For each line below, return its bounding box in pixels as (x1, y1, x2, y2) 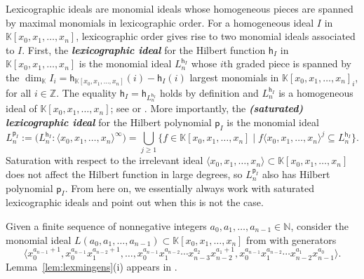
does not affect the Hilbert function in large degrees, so (6, 167, 243, 182)
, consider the (290, 219, 349, 233)
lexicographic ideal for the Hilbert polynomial (6, 114, 212, 129)
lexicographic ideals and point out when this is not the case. (6, 195, 264, 210)
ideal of (6, 101, 37, 116)
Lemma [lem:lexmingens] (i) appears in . (6, 259, 177, 273)
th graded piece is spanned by (223, 56, 352, 71)
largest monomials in (189, 69, 279, 84)
